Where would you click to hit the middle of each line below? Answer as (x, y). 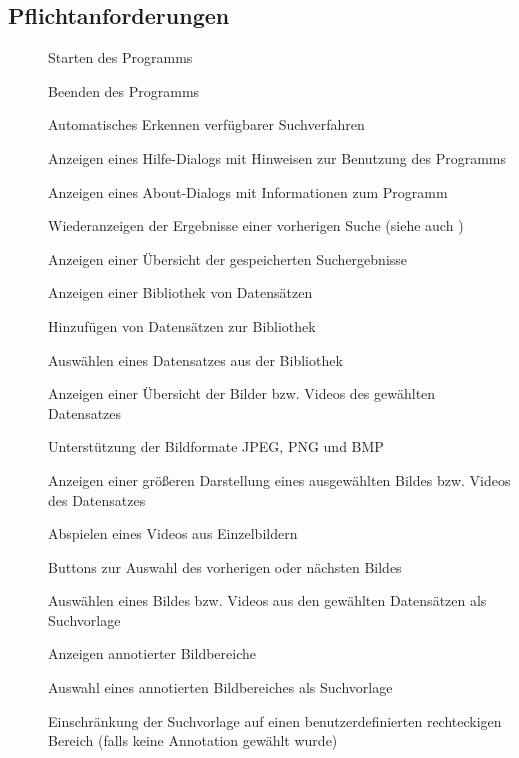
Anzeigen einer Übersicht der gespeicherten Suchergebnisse (228, 258)
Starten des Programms (120, 57)
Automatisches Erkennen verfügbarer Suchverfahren (206, 124)
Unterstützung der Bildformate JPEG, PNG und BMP (216, 446)
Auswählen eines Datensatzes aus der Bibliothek (195, 359)
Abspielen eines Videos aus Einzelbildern (173, 533)
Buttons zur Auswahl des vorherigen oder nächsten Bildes (225, 566)
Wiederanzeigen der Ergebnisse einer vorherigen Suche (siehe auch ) (256, 225)
